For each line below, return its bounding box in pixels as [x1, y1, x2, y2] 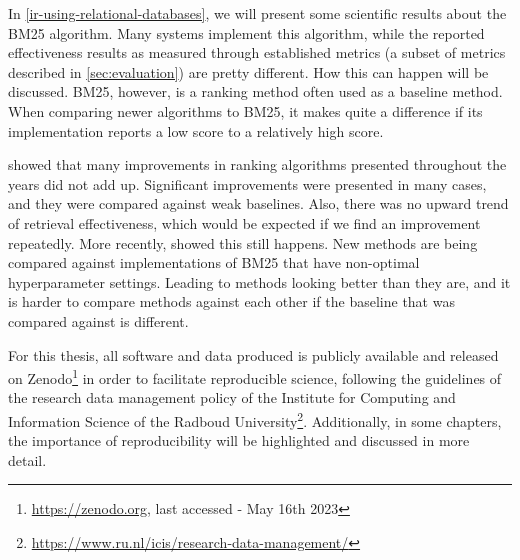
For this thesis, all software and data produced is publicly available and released [8, 344, 499, 365]
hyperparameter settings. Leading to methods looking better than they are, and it [8, 271, 511, 292]
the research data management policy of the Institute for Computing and [8, 387, 456, 408]
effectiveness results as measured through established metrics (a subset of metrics [8, 42, 506, 63]
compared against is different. [8, 310, 189, 331]
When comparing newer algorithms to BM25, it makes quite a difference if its [8, 100, 483, 121]
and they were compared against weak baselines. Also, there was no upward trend [8, 193, 509, 214]
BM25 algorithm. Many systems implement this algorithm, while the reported [8, 22, 485, 43]
